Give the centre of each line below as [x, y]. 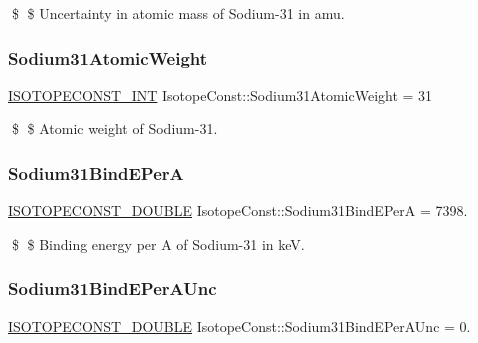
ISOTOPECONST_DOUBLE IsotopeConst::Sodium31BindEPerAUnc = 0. [239, 325]
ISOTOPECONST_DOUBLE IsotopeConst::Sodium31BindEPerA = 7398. [238, 210]
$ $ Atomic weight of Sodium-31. [114, 128]
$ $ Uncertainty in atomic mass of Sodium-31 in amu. [178, 13]
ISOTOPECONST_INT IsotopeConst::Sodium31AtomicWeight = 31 [220, 94]
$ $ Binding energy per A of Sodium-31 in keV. [158, 243]
